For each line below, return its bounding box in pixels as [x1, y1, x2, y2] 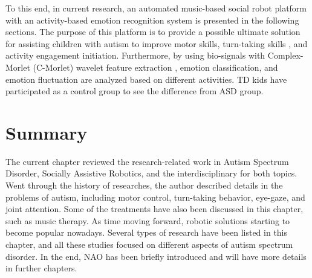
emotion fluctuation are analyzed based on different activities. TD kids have [5, 73, 287, 85]
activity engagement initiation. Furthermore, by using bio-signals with [5, 49, 265, 62]
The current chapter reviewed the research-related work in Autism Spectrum [5, 155, 289, 167]
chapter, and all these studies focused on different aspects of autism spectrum [5, 238, 293, 251]
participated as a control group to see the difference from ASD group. [5, 85, 264, 97]
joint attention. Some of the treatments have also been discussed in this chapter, [5, 202, 304, 215]
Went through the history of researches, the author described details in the [5, 179, 283, 192]
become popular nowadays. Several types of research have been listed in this [5, 226, 288, 239]
